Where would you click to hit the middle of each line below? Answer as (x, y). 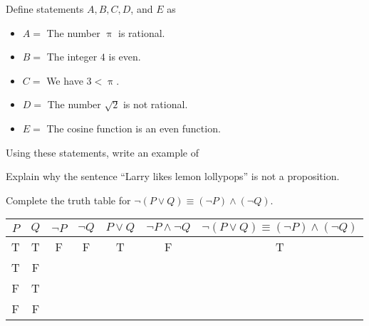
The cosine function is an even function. (134, 128)
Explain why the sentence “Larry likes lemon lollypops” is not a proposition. (173, 176)
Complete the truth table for (68, 200)
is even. (125, 57)
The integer (72, 57)
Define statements (45, 9)
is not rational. (155, 104)
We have (65, 80)
